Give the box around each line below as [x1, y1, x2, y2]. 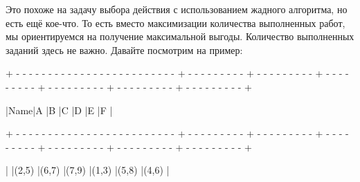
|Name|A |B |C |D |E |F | [6, 102, 113, 117]
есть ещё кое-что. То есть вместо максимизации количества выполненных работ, [6, 15, 345, 30]
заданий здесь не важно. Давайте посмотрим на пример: [6, 42, 243, 57]
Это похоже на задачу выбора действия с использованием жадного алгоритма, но [6, 2, 348, 16]
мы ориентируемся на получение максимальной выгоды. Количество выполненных [6, 29, 354, 44]
